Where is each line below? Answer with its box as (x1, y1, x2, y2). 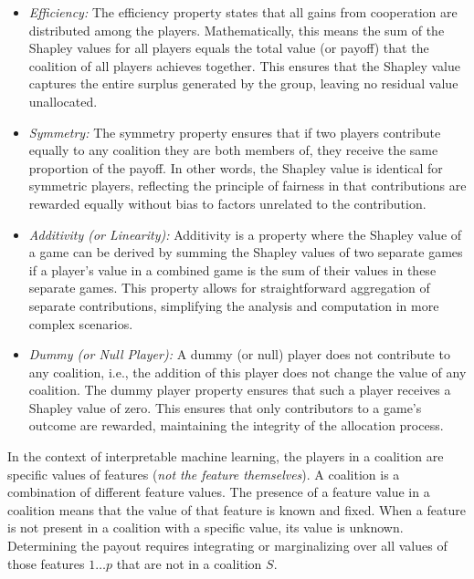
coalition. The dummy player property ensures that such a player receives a (28, 380, 451, 399)
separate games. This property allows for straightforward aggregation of (28, 278, 430, 297)
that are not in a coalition (116, 553, 262, 573)
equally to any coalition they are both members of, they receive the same (28, 140, 438, 160)
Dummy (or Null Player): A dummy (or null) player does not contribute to (28, 345, 450, 364)
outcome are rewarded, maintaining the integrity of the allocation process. (28, 416, 444, 435)
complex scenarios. (28, 314, 133, 333)
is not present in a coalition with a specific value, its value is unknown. (7, 518, 404, 537)
